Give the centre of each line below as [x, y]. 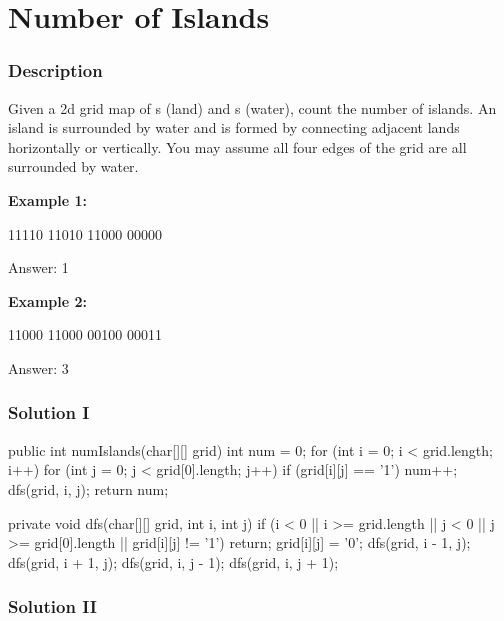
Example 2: [47, 300]
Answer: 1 [38, 267]
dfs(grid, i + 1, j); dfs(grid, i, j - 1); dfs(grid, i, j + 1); [173, 561]
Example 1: [47, 199]
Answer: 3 [38, 367]
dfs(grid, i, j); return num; [88, 488]
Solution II [52, 606]
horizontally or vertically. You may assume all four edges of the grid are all [237, 146]
